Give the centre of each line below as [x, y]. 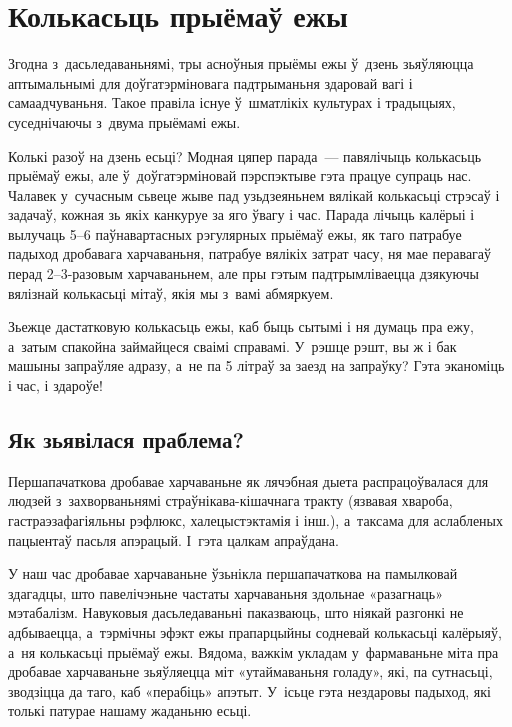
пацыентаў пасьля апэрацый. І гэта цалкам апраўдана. [173, 539]
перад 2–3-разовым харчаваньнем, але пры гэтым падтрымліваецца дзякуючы [243, 273]
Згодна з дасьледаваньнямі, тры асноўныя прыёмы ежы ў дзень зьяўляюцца [241, 63]
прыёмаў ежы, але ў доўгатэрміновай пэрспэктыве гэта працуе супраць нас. [240, 175]
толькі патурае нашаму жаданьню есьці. [130, 710]
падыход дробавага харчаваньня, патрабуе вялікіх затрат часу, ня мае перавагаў [250, 253]
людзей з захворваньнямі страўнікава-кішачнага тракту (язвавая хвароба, [230, 500]
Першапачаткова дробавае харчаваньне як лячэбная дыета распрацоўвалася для [248, 480]
